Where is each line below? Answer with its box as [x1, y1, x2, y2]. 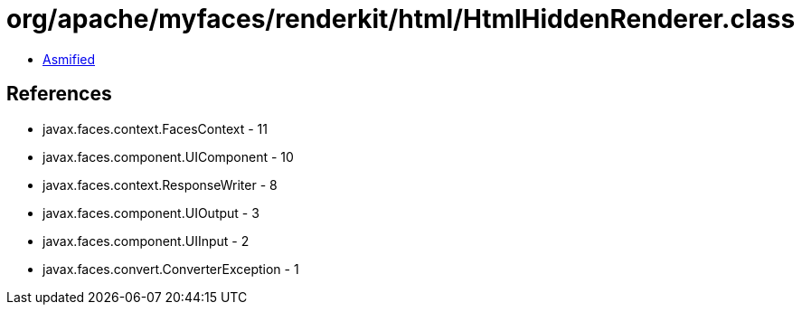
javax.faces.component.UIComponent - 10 [42, 148, 294, 165]
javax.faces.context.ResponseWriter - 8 [42, 176, 278, 193]
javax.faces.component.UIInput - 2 [42, 232, 250, 249]
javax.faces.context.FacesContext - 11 [42, 120, 268, 137]
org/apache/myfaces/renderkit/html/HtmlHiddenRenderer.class [6, 4, 796, 34]
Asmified [42, 51, 96, 67]
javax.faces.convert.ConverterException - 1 [42, 260, 299, 277]
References [6, 82, 112, 106]
